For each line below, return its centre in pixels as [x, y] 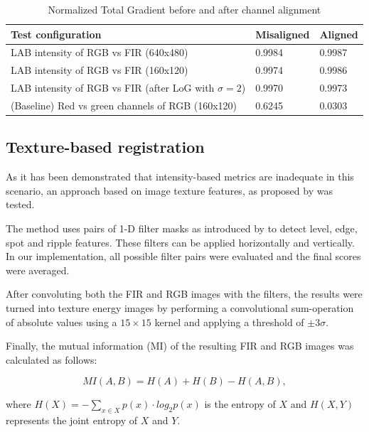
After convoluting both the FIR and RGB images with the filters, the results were [184, 294]
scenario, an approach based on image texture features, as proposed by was [169, 190]
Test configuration [56, 34]
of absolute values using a [61, 322]
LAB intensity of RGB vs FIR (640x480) [100, 52]
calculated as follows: [52, 359]
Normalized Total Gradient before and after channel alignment [184, 9]
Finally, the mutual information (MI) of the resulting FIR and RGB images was [180, 346]
